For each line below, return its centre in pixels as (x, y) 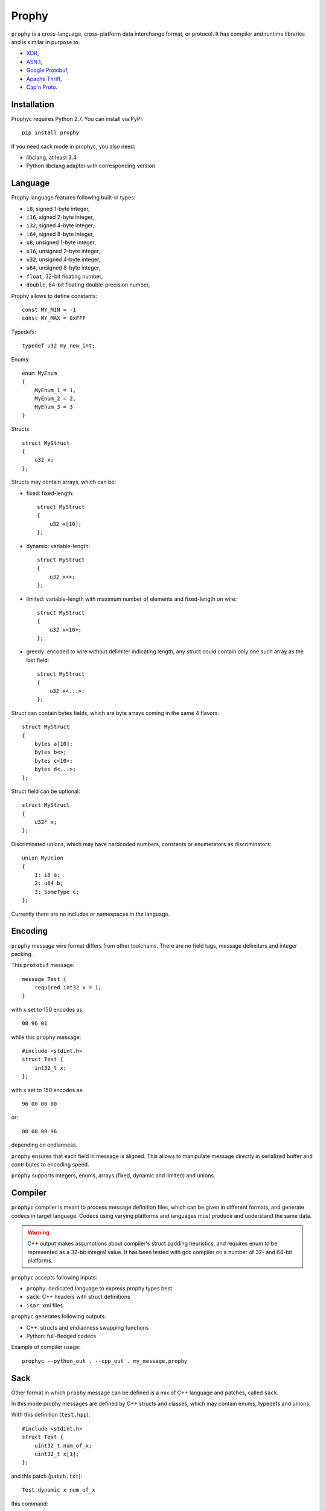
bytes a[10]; (53, 744)
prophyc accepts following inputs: (54, 1277)
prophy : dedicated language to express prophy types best (99, 1288)
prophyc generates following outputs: (59, 1316)
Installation (33, 104)
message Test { (44, 979)
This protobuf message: (43, 965)
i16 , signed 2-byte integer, (60, 217)
